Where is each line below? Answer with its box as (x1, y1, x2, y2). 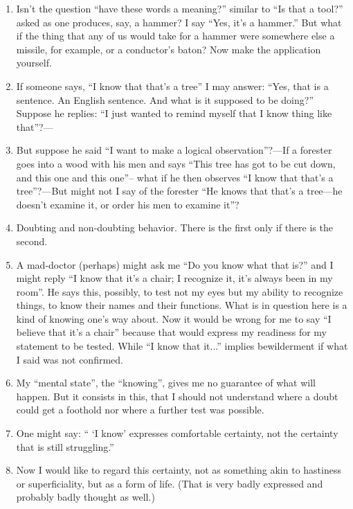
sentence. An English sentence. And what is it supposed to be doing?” (16, 92, 314, 107)
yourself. (16, 55, 52, 70)
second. (16, 233, 48, 248)
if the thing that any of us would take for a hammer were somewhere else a (16, 28, 335, 43)
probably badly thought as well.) (16, 490, 155, 504)
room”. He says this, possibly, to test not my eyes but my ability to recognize (16, 284, 343, 298)
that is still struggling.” (16, 439, 114, 454)
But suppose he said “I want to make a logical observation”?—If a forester (16, 143, 332, 157)
